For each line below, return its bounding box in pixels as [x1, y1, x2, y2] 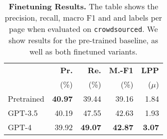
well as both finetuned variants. [29, 46, 138, 57]
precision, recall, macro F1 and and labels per [4, 12, 162, 23]
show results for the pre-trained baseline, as [8, 34, 159, 46]
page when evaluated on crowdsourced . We [9, 23, 158, 34]
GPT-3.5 [8, 107, 38, 118]
